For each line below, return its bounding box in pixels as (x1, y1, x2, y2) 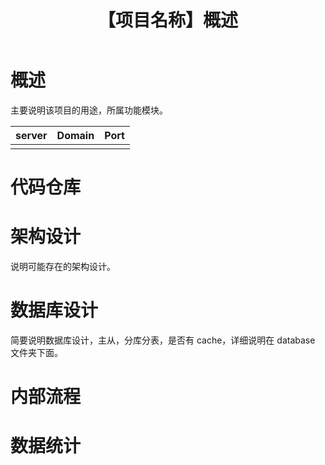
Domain (56, 128, 95, 142)
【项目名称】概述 (97, 9, 238, 32)
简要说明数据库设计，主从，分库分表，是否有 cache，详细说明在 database (10, 334, 316, 346)
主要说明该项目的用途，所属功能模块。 (10, 104, 168, 116)
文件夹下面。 (10, 347, 63, 358)
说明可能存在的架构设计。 (10, 261, 116, 273)
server (15, 128, 48, 142)
